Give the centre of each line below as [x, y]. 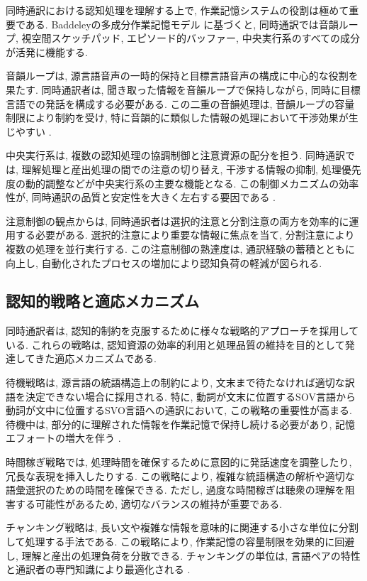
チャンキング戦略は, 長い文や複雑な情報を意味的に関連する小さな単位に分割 [182, 527]
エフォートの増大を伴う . [63, 438]
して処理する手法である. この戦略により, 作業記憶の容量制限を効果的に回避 [180, 542]
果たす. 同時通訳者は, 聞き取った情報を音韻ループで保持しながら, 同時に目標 [183, 89]
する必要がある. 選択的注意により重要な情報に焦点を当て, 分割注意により [185, 235]
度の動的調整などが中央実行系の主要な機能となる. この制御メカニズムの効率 [182, 183]
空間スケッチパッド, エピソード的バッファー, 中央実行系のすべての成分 [196, 38]
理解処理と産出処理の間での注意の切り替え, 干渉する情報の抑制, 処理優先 [191, 169]
